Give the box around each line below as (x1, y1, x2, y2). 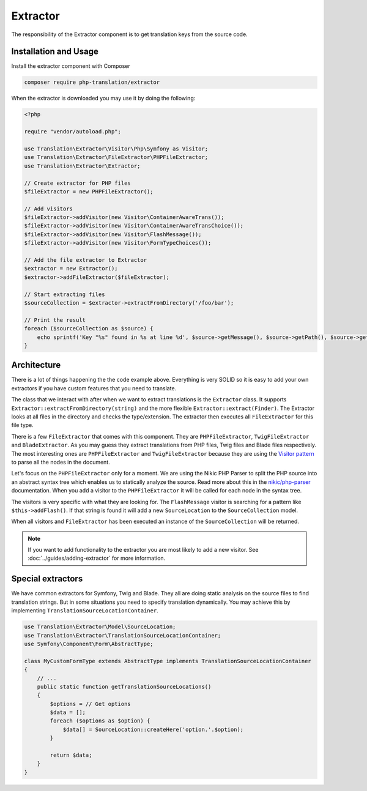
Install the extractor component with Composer (11, 62, 131, 70)
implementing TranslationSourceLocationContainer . (11, 607, 158, 614)
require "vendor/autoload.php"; (24, 128, 122, 135)
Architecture (11, 360, 61, 370)
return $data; (50, 752, 92, 759)
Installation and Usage (11, 46, 99, 57)
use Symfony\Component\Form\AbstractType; (24, 640, 154, 647)
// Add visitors (24, 205, 73, 212)
